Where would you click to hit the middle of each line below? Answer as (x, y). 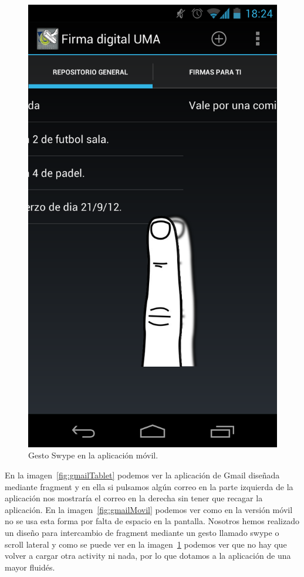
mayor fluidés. (30, 567)
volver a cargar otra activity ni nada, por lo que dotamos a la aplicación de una (148, 556)
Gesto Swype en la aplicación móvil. (93, 455)
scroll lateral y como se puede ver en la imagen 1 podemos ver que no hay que (146, 544)
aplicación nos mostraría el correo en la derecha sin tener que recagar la (134, 498)
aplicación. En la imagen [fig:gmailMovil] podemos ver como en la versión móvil (149, 509)
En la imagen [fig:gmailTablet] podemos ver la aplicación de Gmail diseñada (142, 475)
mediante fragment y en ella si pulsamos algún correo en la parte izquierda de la (149, 486)
